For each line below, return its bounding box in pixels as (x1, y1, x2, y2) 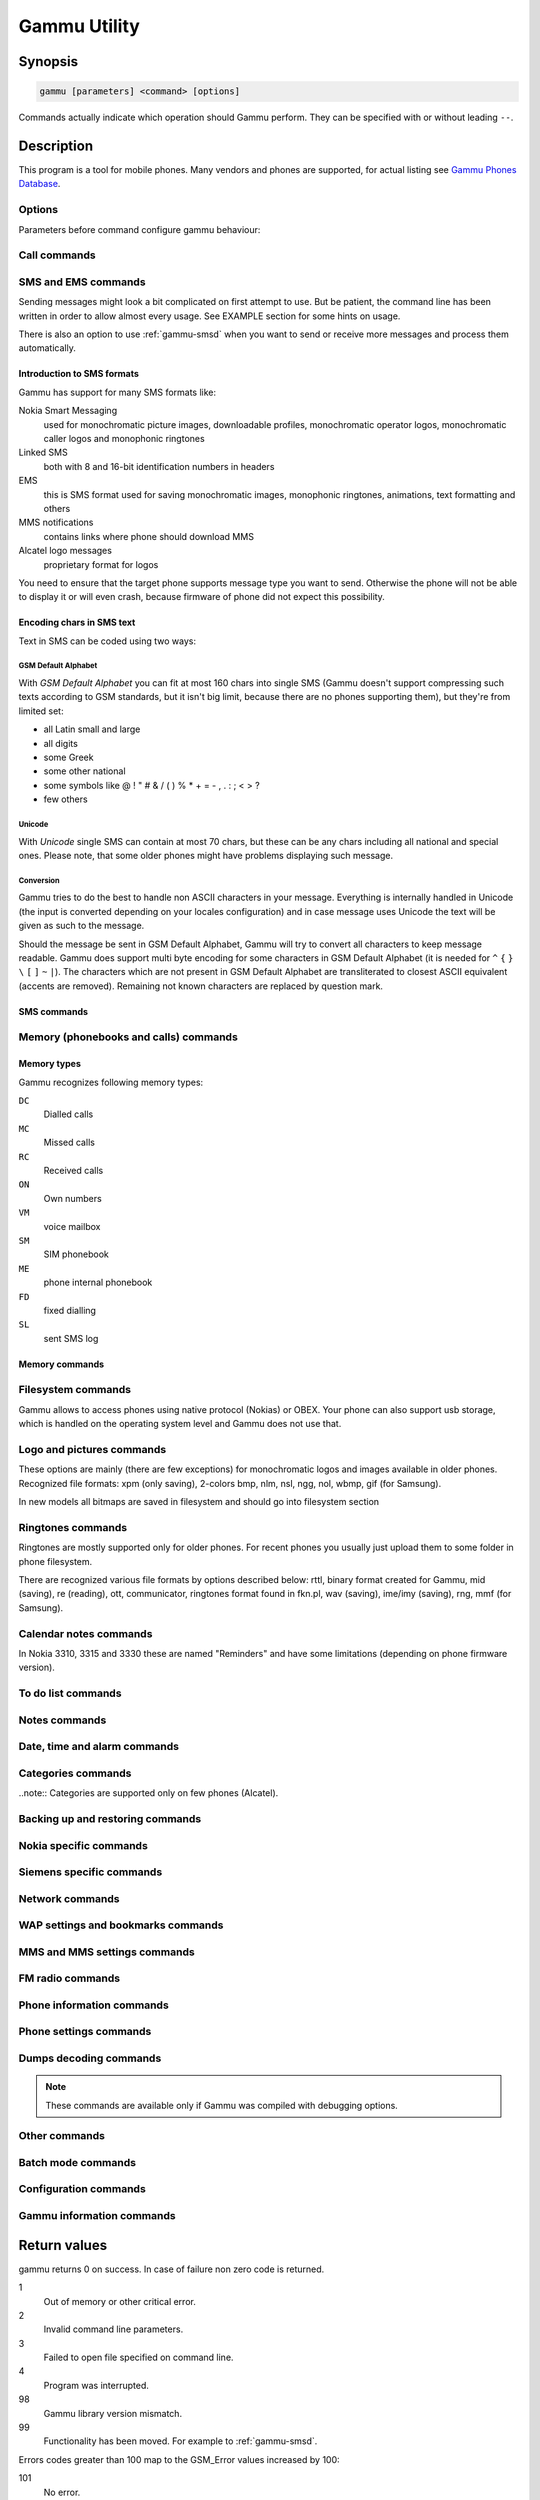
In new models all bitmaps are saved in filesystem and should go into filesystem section (18, 1496, 380, 1508)
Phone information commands (18, 1998, 169, 2012)
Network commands (18, 1891, 120, 1905)
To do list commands (18, 1686, 122, 1700)
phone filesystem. (18, 1555, 93, 1567)
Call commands (18, 248, 97, 262)
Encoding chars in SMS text (18, 616, 136, 629)
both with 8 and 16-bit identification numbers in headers (43, 460, 275, 472)
